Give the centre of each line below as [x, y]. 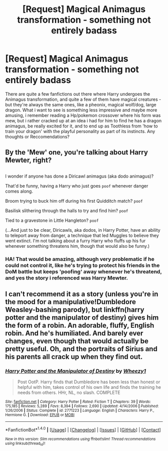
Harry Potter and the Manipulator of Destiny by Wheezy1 [76, 371]
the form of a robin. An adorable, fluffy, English [80, 325]
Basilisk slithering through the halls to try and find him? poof [67, 210]
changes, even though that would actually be [77, 341]
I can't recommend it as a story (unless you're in [82, 294]
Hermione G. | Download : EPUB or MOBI [40, 415]
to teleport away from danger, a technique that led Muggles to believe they [82, 235]
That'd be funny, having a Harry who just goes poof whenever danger [77, 186]
